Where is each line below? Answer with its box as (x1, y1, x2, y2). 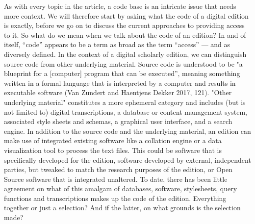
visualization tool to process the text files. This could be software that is (4, 145, 222, 155)
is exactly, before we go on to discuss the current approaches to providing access (4, 20, 245, 30)
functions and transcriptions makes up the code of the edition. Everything (4, 193, 227, 203)
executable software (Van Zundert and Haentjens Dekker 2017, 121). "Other (4, 87, 232, 98)
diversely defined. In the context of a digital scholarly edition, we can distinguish (4, 49, 247, 59)
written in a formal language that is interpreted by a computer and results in (4, 77, 236, 88)
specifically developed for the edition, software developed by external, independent (4, 154, 251, 165)
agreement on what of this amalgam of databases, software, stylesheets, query (4, 183, 237, 194)
